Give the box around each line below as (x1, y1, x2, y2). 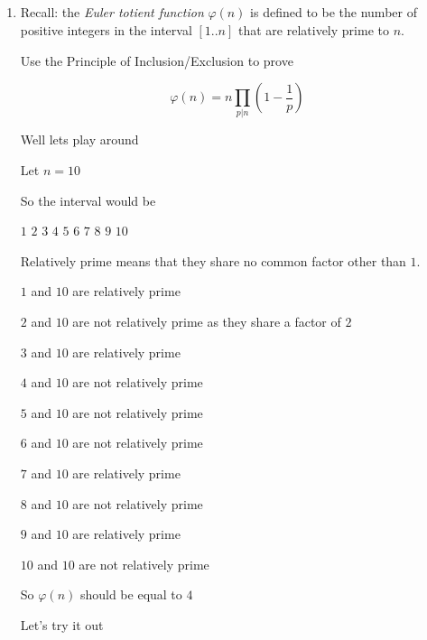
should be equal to (79, 585, 182, 604)
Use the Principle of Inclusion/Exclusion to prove (20, 51, 293, 70)
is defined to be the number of (250, 3, 417, 22)
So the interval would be (20, 190, 156, 209)
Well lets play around (20, 130, 139, 149)
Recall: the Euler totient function (20, 3, 204, 22)
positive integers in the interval (20, 20, 192, 39)
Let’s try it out (20, 615, 104, 634)
